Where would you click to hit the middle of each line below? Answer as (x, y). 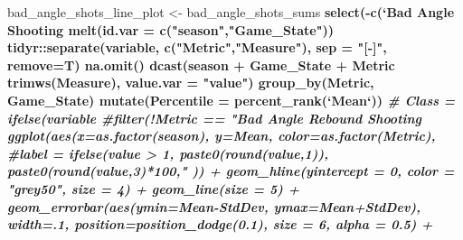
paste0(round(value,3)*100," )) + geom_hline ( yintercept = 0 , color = (231, 171)
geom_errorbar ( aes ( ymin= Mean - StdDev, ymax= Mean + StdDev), (214, 206)
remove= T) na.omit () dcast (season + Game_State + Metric (201, 65)
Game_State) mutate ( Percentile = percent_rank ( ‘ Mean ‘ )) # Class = (231, 100)
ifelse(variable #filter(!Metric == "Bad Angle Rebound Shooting (215, 118)
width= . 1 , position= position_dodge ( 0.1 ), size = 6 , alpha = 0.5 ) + (220, 224)
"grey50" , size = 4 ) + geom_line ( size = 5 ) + (154, 188)
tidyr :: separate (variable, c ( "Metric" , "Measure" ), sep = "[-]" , (197, 47)
